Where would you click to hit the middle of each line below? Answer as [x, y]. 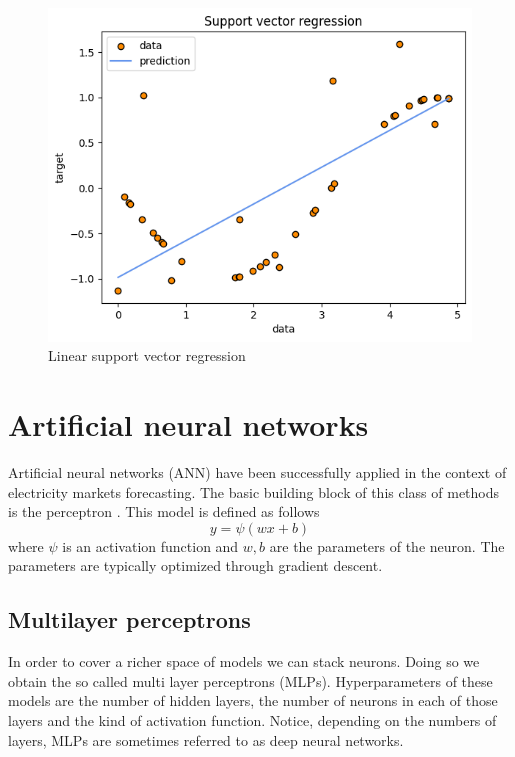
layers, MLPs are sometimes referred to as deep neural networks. [206, 739]
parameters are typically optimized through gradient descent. [195, 565]
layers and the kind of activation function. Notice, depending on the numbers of [252, 720]
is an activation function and [150, 545]
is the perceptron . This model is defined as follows [164, 511]
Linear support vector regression [147, 355]
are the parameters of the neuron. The [387, 545]
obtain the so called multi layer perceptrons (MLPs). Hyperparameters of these [250, 680]
